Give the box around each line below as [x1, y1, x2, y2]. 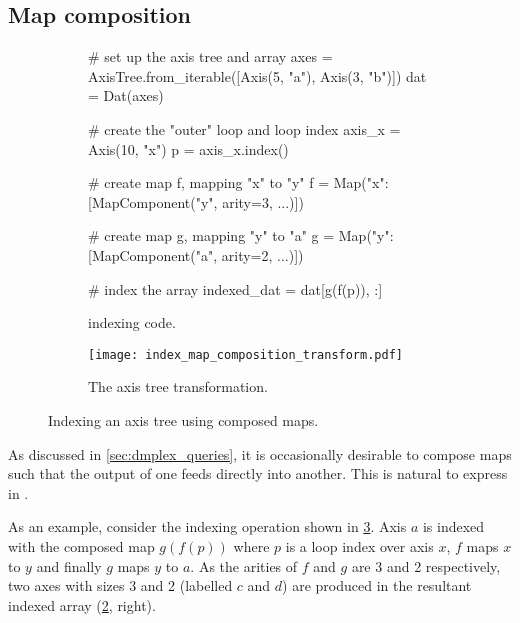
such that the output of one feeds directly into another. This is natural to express [8, 463, 508, 484]
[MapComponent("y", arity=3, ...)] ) [88, 191, 304, 212]
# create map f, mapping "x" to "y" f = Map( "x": [88, 172, 389, 193]
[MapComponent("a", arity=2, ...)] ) [88, 244, 304, 265]
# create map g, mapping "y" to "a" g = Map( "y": [88, 225, 394, 246]
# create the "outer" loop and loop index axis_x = [88, 118, 401, 139]
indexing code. [88, 312, 176, 333]
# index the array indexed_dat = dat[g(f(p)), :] [88, 278, 383, 299]
